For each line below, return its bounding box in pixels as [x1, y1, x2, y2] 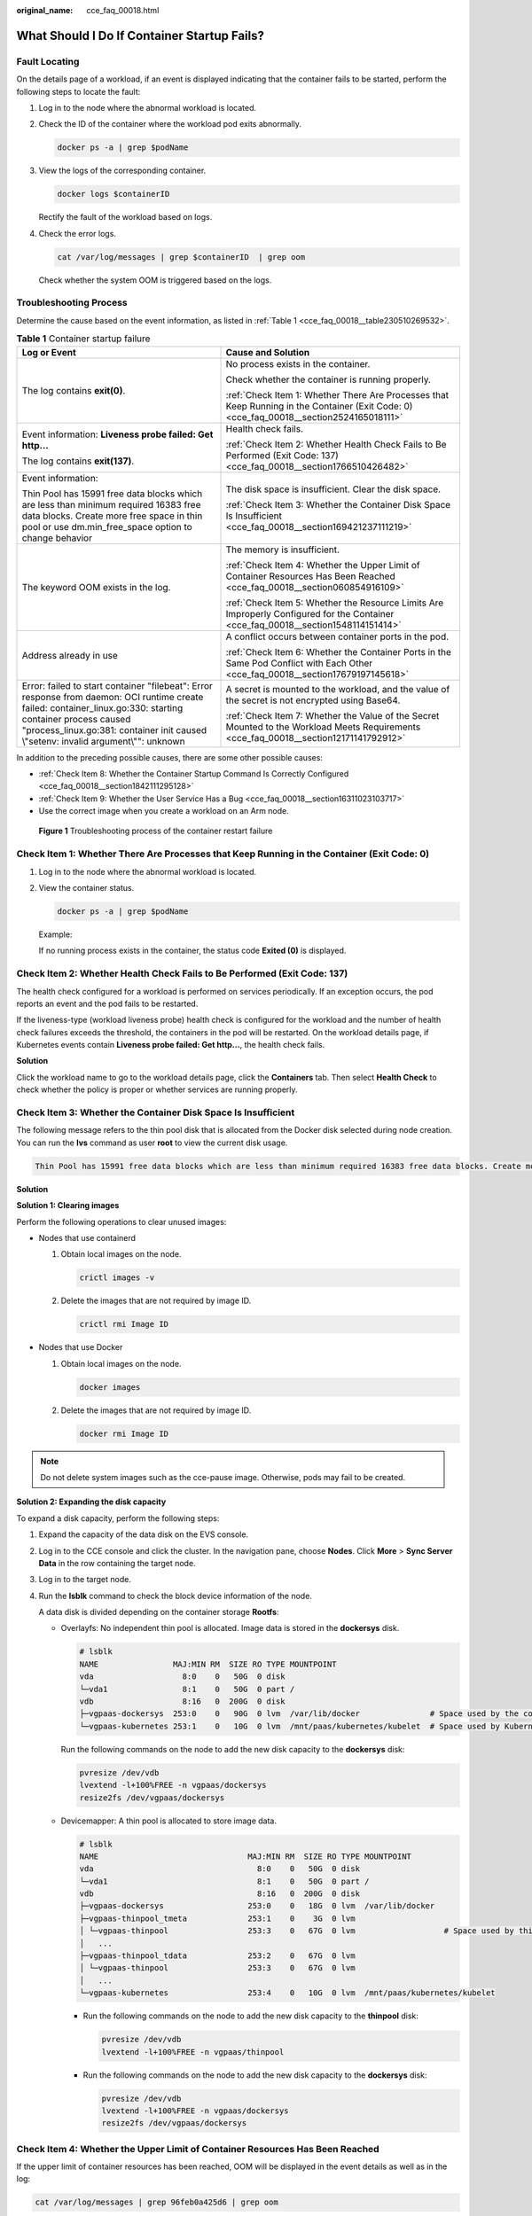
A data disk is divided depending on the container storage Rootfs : [38, 1607, 279, 1618]
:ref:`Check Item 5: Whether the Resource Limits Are [225, 597, 444, 609]
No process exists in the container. [225, 357, 371, 370]
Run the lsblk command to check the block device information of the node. [38, 1590, 312, 1601]
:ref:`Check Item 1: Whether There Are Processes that [225, 388, 450, 401]
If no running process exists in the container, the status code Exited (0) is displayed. [38, 945, 347, 956]
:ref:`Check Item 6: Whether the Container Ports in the [225, 645, 451, 658]
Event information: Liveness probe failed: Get [21, 428, 214, 441]
